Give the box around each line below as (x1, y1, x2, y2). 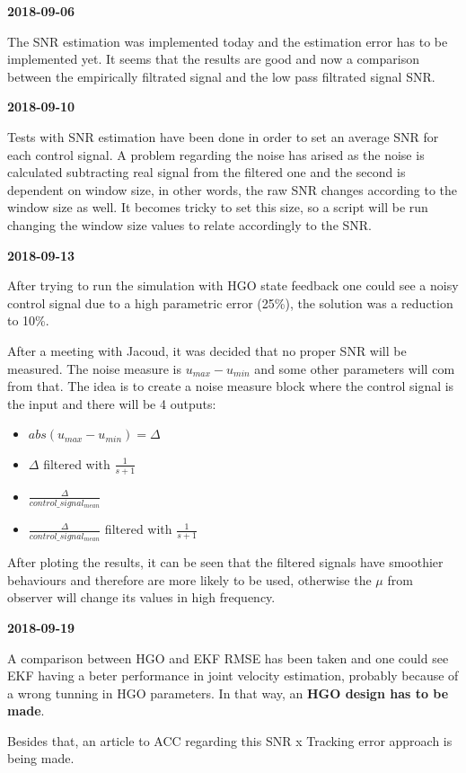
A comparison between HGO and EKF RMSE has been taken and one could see (7, 648, 449, 667)
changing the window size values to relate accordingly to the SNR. (7, 215, 373, 234)
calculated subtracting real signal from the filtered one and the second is (7, 163, 406, 182)
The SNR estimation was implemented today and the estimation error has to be (7, 31, 448, 50)
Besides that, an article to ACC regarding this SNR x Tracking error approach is (7, 731, 453, 750)
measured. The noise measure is (7, 359, 182, 378)
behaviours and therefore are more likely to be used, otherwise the (7, 570, 372, 589)
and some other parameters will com (254, 359, 455, 378)
